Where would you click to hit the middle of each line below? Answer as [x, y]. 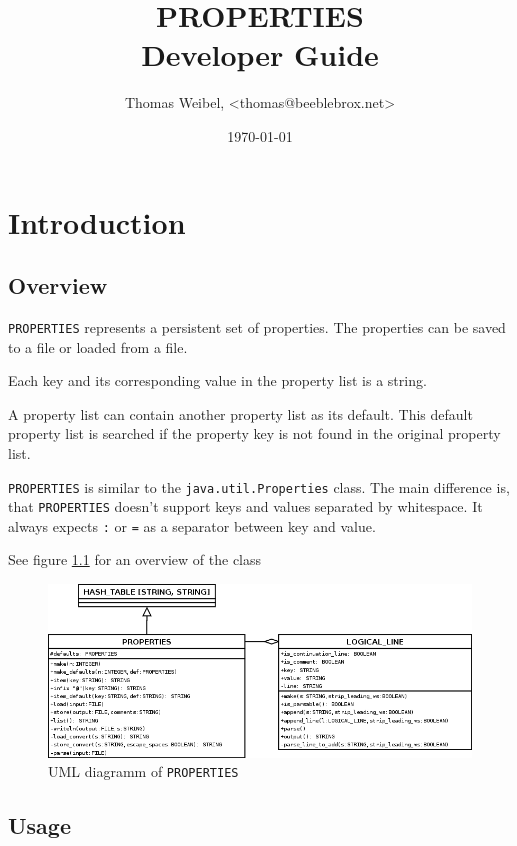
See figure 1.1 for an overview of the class [135, 559]
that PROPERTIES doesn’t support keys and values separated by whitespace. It [245, 506]
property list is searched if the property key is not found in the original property [254, 433]
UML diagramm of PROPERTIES [143, 771]
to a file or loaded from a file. [98, 346]
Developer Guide [260, 54]
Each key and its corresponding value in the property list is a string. [217, 380]
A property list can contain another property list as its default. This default [240, 413]
